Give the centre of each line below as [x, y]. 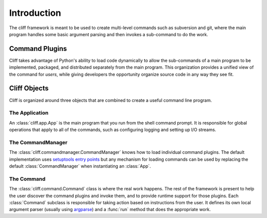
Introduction [35, 13]
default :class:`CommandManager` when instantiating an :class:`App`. [80, 166]
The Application [29, 113]
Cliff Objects [29, 88]
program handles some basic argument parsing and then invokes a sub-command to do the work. [109, 34]
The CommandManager [38, 142]
